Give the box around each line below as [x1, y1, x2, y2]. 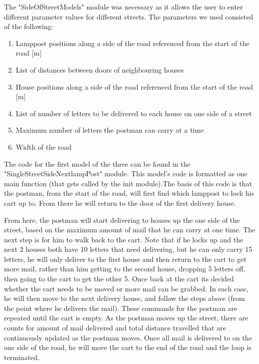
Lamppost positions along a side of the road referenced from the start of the [15, 38, 249, 48]
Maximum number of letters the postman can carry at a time [15, 125, 204, 135]
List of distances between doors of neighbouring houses [15, 64, 184, 75]
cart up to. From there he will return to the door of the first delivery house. [4, 197, 236, 208]
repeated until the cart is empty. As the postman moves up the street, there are [4, 312, 248, 323]
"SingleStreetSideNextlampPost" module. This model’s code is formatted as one [4, 168, 247, 179]
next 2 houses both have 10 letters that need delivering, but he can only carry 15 [4, 244, 252, 254]
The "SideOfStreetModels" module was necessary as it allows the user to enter [4, 2, 243, 12]
